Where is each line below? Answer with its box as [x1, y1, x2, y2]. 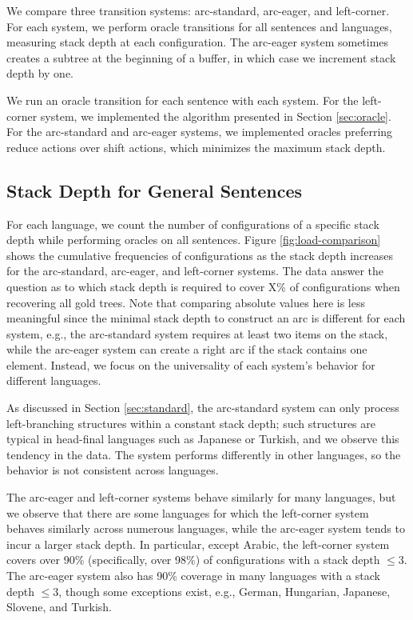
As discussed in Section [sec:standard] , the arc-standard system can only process [6, 399, 399, 416]
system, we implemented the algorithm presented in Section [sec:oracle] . [40, 107, 391, 124]
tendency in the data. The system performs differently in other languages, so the [6, 446, 401, 462]
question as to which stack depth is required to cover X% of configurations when [6, 278, 400, 294]
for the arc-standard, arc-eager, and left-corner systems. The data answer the [6, 262, 383, 279]
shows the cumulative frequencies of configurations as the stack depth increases [6, 246, 394, 263]
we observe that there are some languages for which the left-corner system [6, 504, 369, 521]
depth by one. [6, 65, 74, 82]
